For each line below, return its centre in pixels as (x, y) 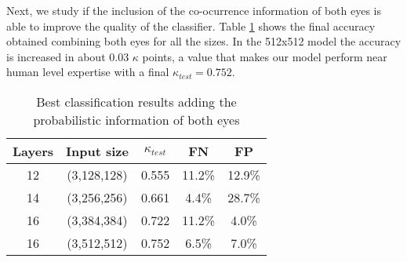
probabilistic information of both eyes (136, 119)
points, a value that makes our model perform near (265, 56)
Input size (97, 151)
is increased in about (56, 56)
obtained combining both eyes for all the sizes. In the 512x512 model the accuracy (204, 41)
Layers (33, 151)
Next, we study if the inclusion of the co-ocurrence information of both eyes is (194, 10)
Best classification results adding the (136, 101)
